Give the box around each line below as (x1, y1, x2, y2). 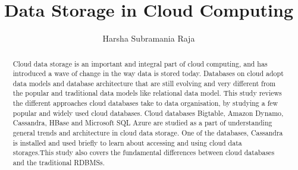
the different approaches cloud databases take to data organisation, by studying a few (12, 98, 278, 108)
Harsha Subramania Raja (102, 32, 195, 45)
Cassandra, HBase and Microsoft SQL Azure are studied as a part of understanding (12, 118, 272, 128)
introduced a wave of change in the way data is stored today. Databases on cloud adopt (12, 68, 284, 78)
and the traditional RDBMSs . (12, 158, 105, 168)
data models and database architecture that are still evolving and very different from (12, 78, 276, 88)
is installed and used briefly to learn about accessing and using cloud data (12, 137, 242, 147)
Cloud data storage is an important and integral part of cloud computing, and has (12, 58, 268, 68)
